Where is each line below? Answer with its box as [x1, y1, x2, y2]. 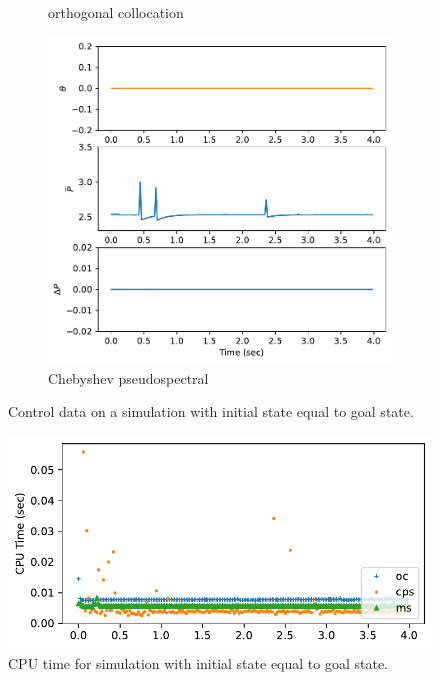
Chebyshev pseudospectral [48, 367, 209, 388]
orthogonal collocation [48, 2, 184, 22]
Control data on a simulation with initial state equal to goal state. [8, 401, 414, 422]
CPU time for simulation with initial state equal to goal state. [8, 653, 389, 674]
